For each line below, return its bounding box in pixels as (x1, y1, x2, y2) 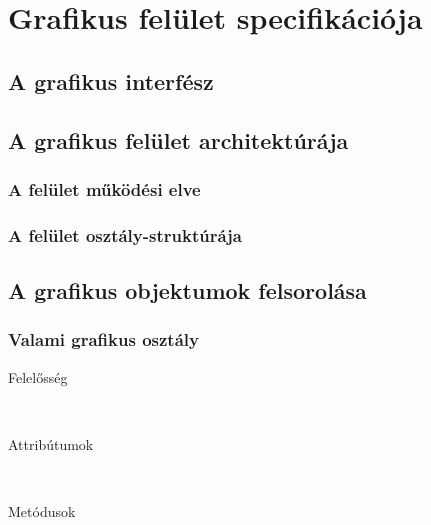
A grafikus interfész (8, 65, 214, 96)
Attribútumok (8, 433, 94, 454)
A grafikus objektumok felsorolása (8, 275, 367, 306)
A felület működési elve (8, 176, 201, 201)
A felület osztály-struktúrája (8, 222, 242, 247)
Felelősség (8, 366, 68, 387)
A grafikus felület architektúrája (8, 124, 349, 155)
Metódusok (8, 501, 76, 521)
